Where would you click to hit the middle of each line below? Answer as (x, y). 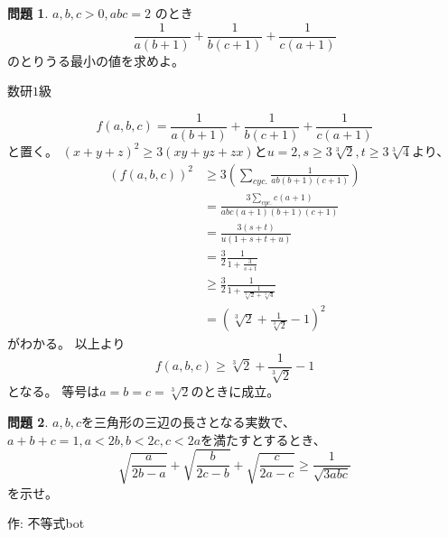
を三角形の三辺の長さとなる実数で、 (188, 421)
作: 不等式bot (46, 523)
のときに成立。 (235, 391)
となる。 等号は (54, 391)
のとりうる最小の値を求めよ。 (96, 60)
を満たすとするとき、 (263, 439)
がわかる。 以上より (66, 343)
